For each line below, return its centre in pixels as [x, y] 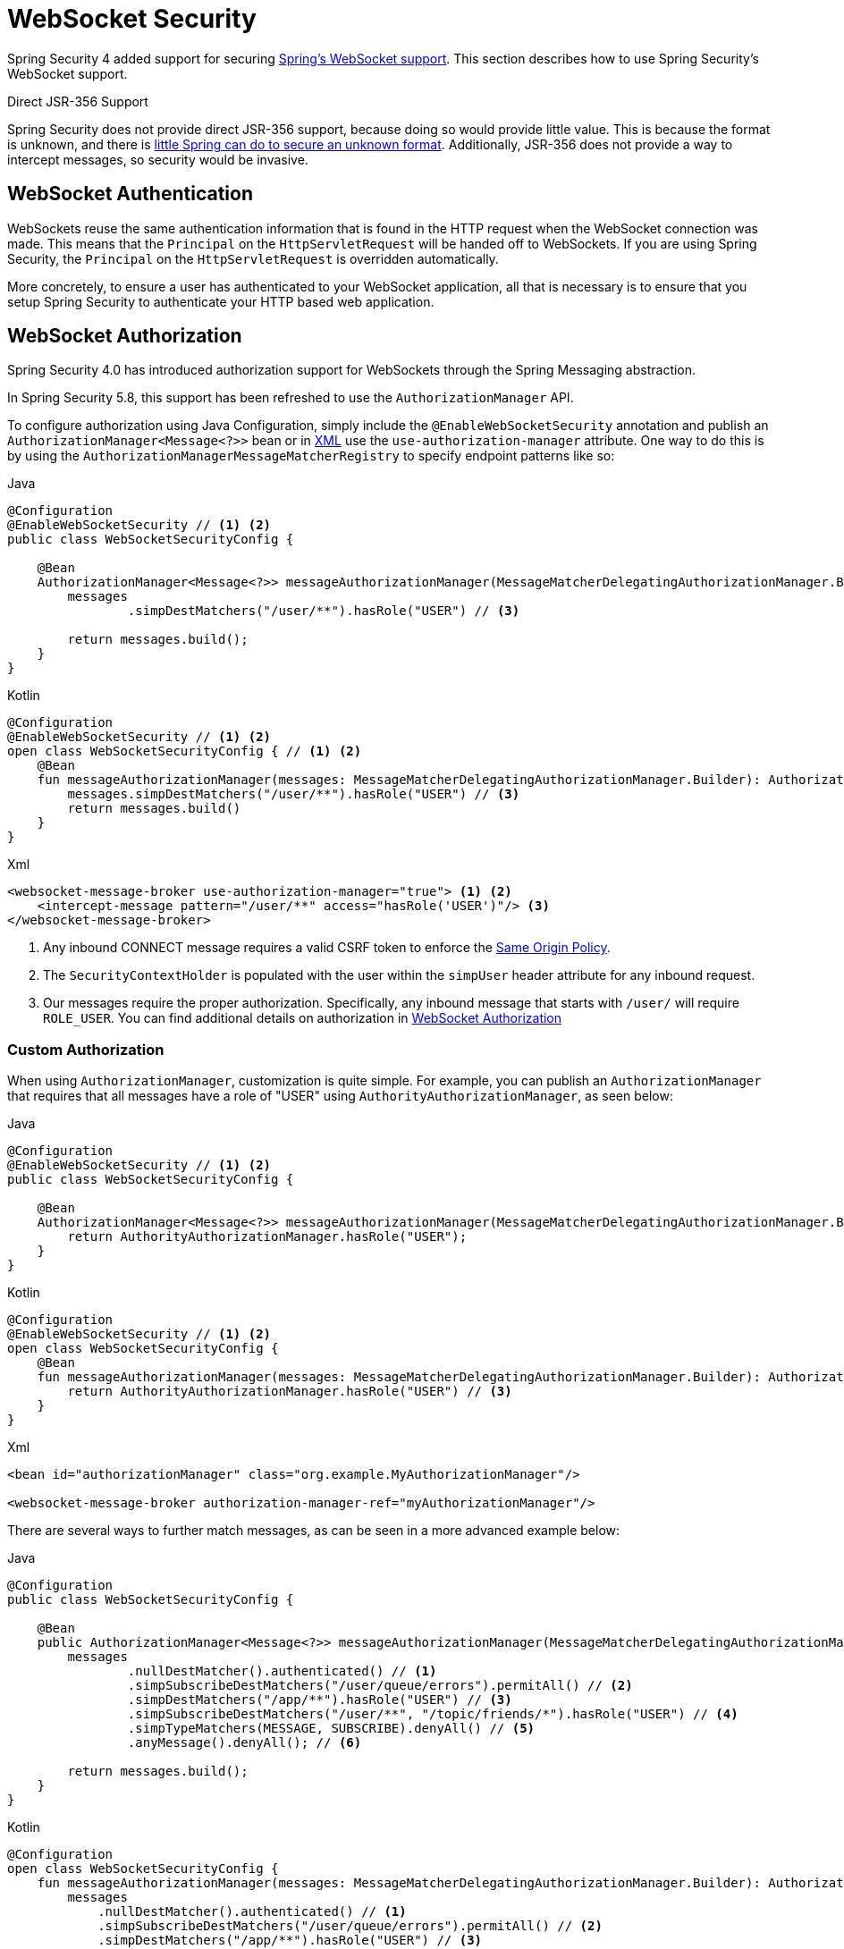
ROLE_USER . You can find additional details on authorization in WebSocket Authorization [303, 1018]
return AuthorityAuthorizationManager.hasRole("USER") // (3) [290, 1392]
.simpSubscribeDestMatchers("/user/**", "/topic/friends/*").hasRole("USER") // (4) [433, 1714]
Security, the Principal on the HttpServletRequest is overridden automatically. [253, 258]
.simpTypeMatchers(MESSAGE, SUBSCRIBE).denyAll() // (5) [331, 1729]
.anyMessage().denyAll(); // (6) [245, 1743]
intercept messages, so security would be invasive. [158, 159]
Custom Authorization [86, 1049]
